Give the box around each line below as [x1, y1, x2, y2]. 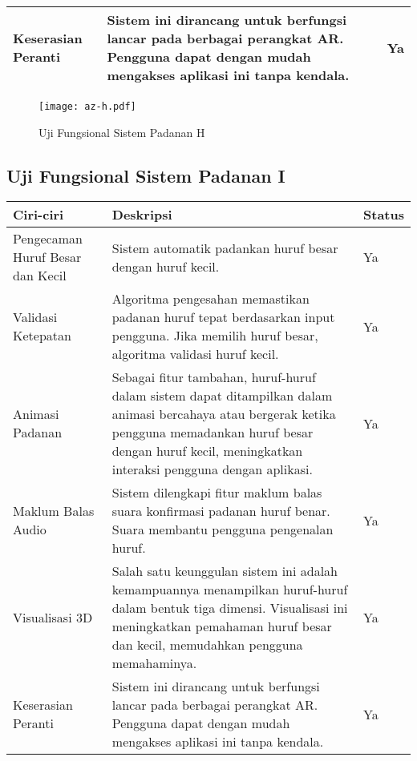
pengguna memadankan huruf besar [111, 423, 314, 442]
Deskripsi [111, 205, 172, 224]
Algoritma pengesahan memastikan [111, 289, 310, 308]
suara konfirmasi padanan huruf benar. [111, 501, 330, 521]
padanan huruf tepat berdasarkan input [111, 308, 335, 327]
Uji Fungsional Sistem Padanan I [6, 163, 285, 187]
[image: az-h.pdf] [38, 101, 136, 112]
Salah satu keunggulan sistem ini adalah [111, 562, 338, 581]
